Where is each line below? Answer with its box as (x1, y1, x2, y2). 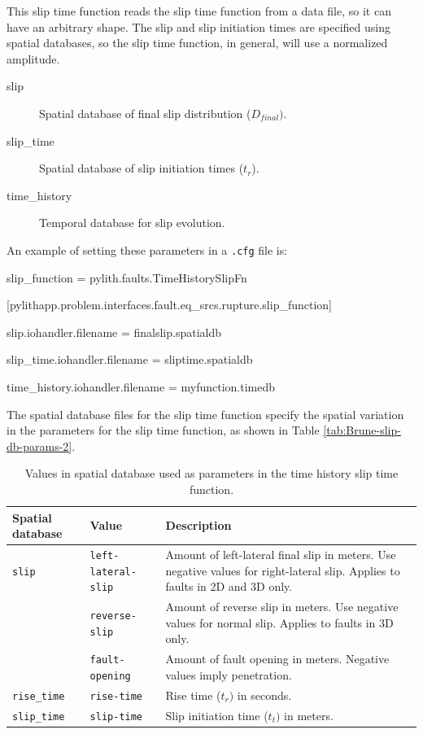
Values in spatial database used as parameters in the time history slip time (24, 465, 399, 482)
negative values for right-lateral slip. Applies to (165, 561, 400, 579)
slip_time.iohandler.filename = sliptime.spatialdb (7, 351, 253, 368)
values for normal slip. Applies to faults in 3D (165, 614, 394, 631)
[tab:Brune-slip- (323, 422, 401, 439)
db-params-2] (7, 437, 72, 454)
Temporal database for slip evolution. (39, 214, 225, 231)
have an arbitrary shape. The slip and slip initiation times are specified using (7, 18, 390, 35)
